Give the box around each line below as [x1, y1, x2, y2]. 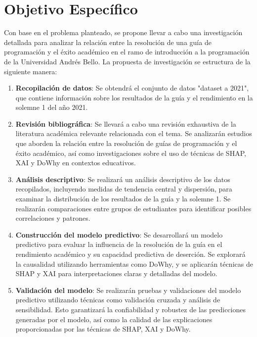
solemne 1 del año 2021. [15, 102, 88, 112]
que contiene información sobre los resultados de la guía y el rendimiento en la [15, 92, 253, 102]
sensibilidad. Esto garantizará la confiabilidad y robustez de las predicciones [15, 304, 246, 314]
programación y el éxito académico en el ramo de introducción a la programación [4, 47, 250, 57]
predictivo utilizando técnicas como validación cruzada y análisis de [15, 294, 220, 305]
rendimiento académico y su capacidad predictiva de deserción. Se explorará [15, 249, 246, 259]
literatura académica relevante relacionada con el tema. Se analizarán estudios [15, 128, 252, 139]
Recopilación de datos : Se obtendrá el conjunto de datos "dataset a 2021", [15, 83, 249, 93]
